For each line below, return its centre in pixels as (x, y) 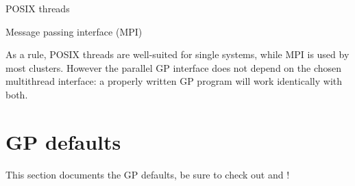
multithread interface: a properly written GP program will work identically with (174, 81)
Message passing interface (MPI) (74, 31)
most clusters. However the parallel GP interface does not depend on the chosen (174, 67)
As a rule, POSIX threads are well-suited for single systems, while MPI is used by (177, 54)
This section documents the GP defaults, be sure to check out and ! (148, 174)
